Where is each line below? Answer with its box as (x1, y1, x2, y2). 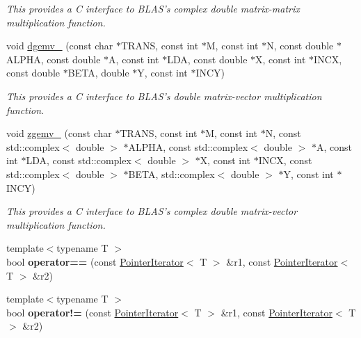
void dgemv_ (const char (6, 38, 113, 53)
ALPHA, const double (6, 51, 101, 66)
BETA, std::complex (128, 166, 215, 181)
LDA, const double (167, 51, 248, 66)
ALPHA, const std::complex (128, 139, 248, 154)
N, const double (266, 38, 334, 53)
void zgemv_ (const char (6, 126, 112, 140)
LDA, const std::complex (26, 153, 131, 168)
